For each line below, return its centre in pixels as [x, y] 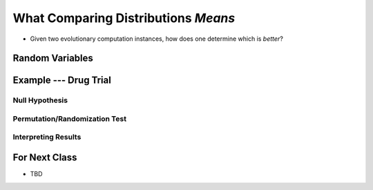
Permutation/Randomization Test [70, 119]
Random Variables [53, 58]
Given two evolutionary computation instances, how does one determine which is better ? [156, 39]
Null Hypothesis [40, 100]
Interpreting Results [47, 137]
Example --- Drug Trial [62, 80]
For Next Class [45, 158]
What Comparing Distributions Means [124, 18]
